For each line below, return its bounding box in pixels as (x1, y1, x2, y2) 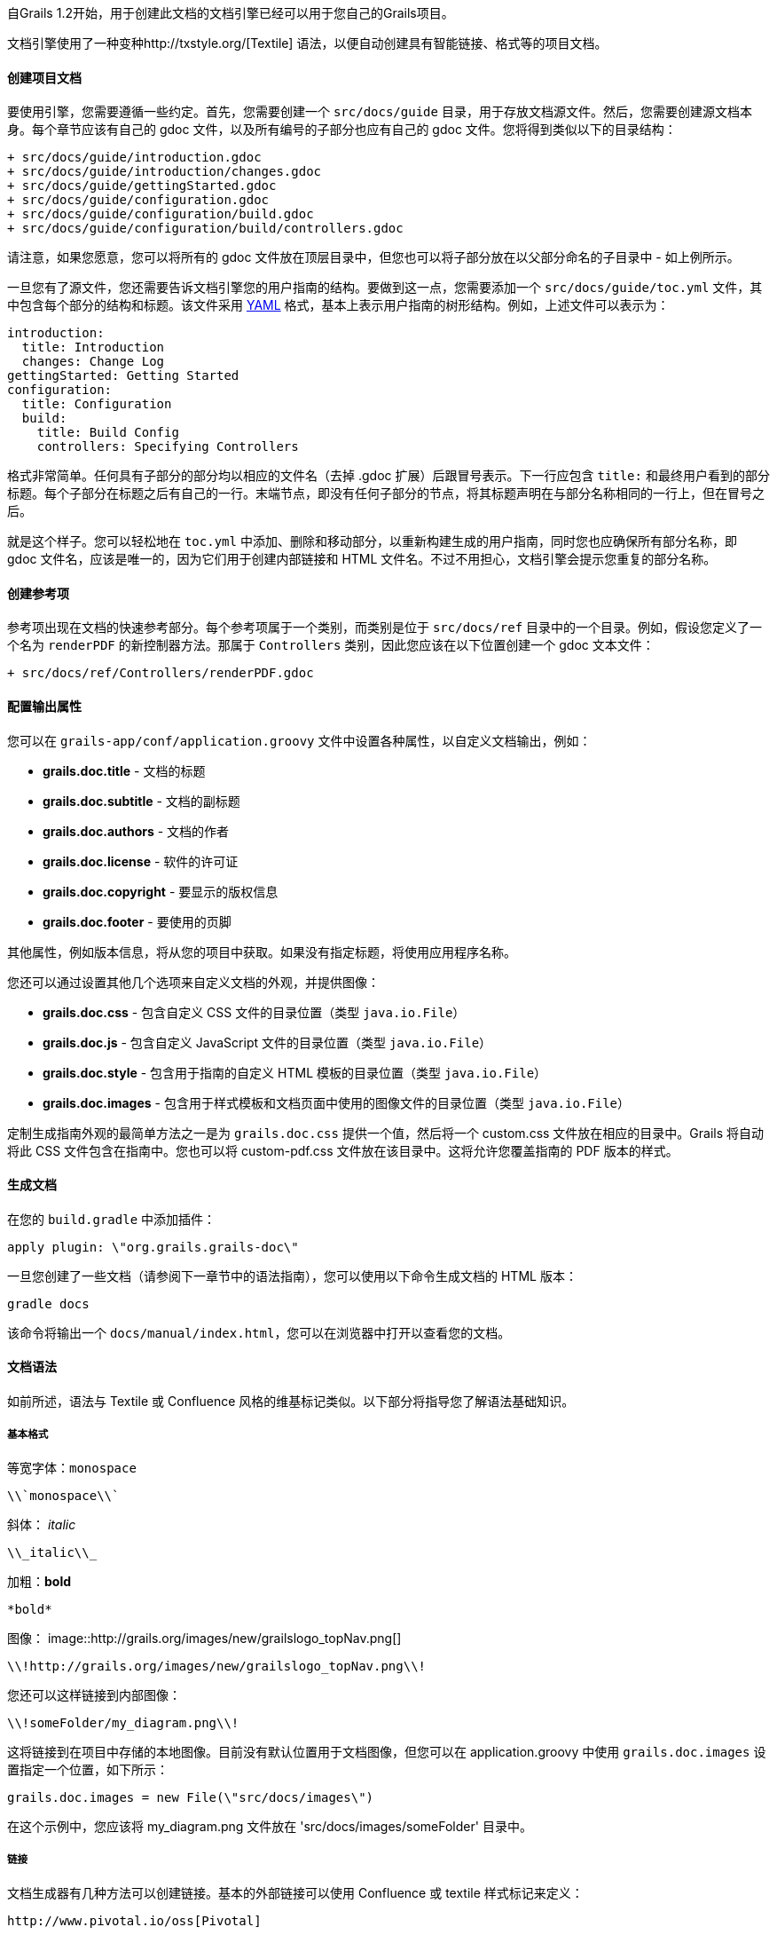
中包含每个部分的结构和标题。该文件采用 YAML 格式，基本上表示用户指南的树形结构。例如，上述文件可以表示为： (7, 297, 670, 313)
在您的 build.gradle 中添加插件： (7, 1211, 216, 1227)
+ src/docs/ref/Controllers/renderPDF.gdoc (7, 666, 314, 681)
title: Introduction (21, 340, 165, 355)
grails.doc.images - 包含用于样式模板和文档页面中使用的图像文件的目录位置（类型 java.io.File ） (43, 1094, 631, 1110)
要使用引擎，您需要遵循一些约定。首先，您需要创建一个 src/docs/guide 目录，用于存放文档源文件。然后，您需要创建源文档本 (7, 104, 752, 120)
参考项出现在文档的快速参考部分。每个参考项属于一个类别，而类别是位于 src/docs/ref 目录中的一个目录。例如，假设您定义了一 (7, 620, 763, 636)
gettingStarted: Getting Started (7, 368, 239, 383)
